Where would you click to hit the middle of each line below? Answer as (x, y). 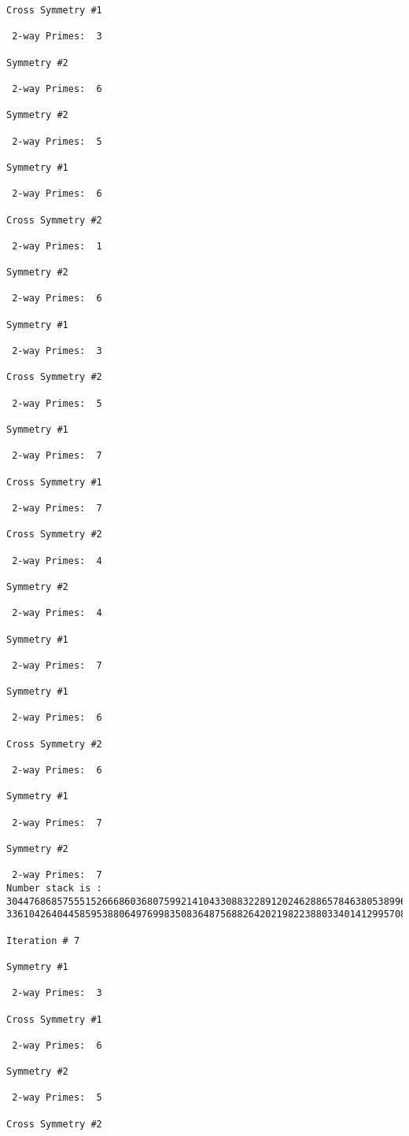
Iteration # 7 (43, 941)
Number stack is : (54, 888)
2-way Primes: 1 (57, 246)
